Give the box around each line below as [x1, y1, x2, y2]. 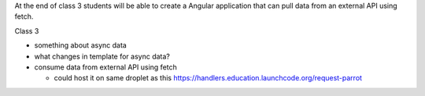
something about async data [34, 41, 128, 50]
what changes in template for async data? [34, 52, 171, 61]
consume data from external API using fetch [34, 62, 177, 72]
